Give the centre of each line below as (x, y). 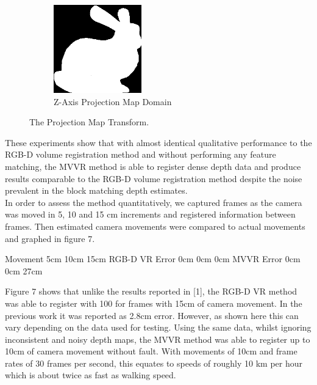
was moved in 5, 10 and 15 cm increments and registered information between (150, 214)
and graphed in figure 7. (50, 238)
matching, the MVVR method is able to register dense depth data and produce (153, 166)
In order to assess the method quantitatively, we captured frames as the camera (154, 202)
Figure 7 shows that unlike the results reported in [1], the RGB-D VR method (151, 291)
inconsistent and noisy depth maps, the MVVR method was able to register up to (158, 339)
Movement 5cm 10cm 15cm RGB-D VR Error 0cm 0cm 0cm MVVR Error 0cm (153, 259)
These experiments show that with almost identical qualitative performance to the (158, 142)
